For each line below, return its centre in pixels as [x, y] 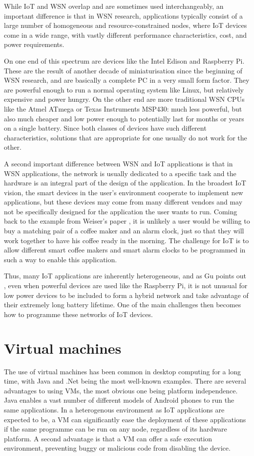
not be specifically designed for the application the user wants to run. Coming [121, 211]
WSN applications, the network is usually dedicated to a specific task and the [120, 173]
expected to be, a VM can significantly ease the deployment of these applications [125, 419]
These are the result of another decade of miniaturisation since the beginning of [123, 70]
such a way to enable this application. [61, 259]
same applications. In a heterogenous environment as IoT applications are [114, 409]
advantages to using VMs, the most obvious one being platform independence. [121, 390]
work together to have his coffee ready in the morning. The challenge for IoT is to [127, 240]
